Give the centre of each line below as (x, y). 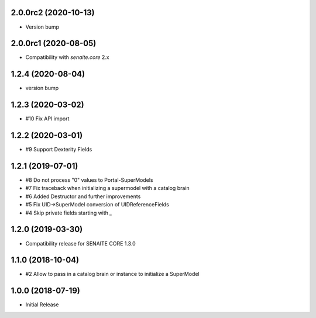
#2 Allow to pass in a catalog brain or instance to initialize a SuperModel (112, 274)
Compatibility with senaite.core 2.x (67, 57)
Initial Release (42, 305)
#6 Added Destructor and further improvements (83, 196)
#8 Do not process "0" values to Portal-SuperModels (89, 180)
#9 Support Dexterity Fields (59, 150)
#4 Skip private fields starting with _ (69, 213)
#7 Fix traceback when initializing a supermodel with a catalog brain (107, 188)
